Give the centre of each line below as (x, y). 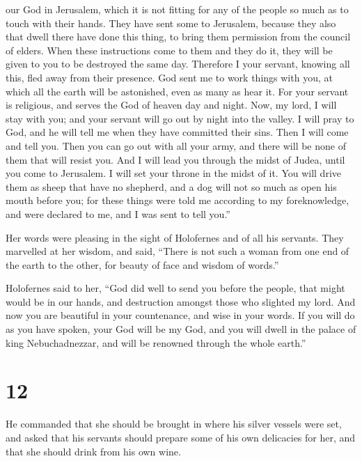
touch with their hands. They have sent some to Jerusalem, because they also (171, 23)
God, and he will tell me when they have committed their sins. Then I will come (177, 132)
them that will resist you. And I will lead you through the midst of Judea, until (175, 159)
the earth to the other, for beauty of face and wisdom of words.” (142, 264)
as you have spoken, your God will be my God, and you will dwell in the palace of (181, 329)
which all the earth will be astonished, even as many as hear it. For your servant (177, 91)
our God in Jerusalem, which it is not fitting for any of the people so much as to (177, 9)
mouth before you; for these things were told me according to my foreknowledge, (178, 200)
